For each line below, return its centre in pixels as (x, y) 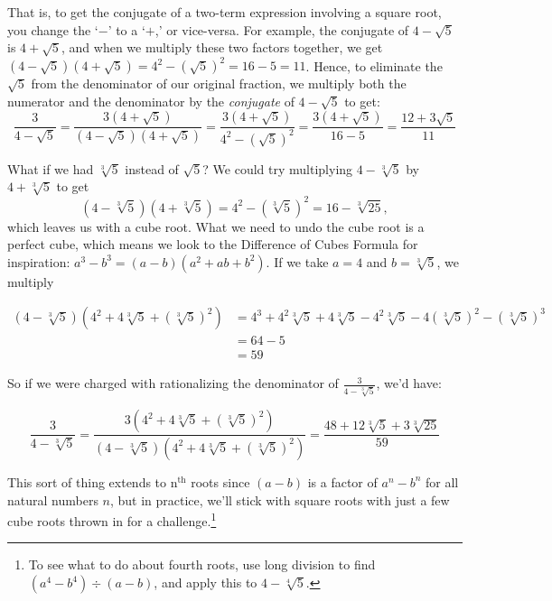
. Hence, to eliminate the (374, 65)
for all (442, 481)
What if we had (51, 168)
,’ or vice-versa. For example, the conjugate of (282, 29)
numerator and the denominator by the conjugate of (151, 101)
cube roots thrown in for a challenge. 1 (112, 519)
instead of (152, 168)
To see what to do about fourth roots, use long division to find (202, 564)
